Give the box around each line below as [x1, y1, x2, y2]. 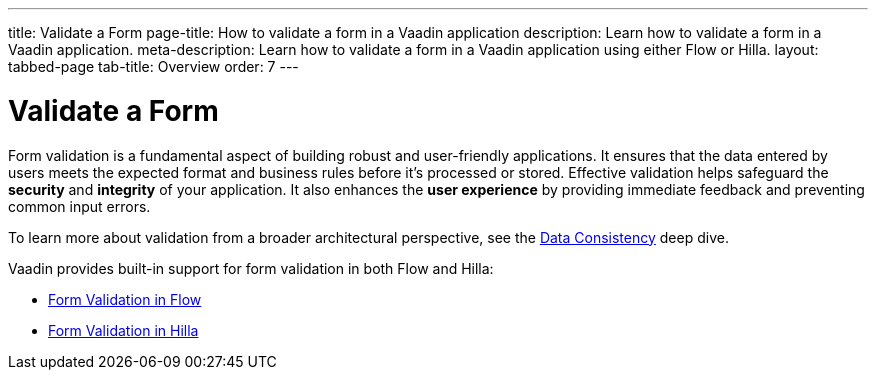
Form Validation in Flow [48, 290, 202, 308]
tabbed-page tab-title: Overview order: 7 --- [8, 58, 299, 75]
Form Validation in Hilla [48, 321, 199, 339]
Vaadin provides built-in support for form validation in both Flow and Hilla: [8, 259, 494, 277]
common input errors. [8, 197, 151, 215]
